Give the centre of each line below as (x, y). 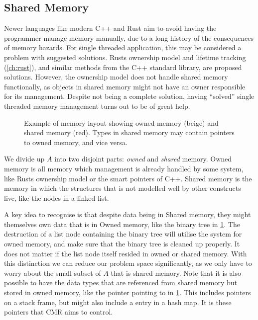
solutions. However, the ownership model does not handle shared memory (116, 77)
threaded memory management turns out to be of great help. (97, 106)
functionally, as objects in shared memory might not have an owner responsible (125, 86)
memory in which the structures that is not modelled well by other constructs (123, 188)
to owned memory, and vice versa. (76, 142)
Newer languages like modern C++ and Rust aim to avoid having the (110, 28)
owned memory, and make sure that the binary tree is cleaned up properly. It (122, 244)
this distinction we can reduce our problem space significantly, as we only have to (128, 263)
